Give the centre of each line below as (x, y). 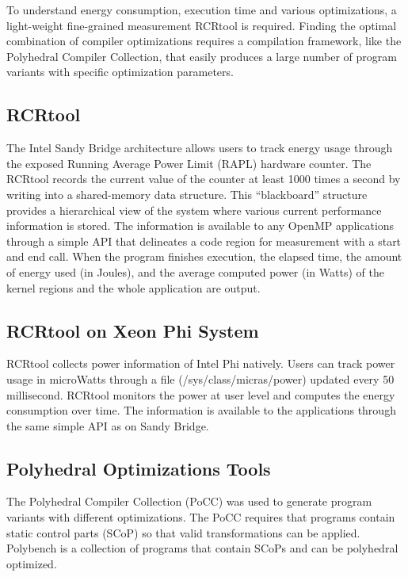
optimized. (32, 563)
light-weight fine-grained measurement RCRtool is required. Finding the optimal (202, 25)
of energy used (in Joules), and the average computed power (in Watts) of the (195, 271)
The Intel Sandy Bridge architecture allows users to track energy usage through (200, 148)
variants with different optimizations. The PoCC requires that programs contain (201, 517)
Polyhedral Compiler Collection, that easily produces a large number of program (202, 56)
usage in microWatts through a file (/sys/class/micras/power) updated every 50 (200, 378)
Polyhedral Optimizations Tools (139, 468)
